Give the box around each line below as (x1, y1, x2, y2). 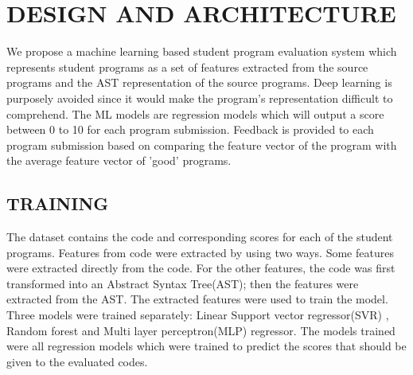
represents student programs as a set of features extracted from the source (6, 58, 368, 75)
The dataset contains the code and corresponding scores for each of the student (6, 229, 393, 245)
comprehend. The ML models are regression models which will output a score (6, 105, 384, 122)
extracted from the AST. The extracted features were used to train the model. (6, 291, 388, 307)
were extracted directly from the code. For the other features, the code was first (6, 260, 395, 276)
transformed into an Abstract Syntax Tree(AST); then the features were (6, 275, 359, 291)
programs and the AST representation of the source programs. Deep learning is (6, 74, 392, 91)
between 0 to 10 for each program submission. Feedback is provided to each (6, 121, 374, 138)
